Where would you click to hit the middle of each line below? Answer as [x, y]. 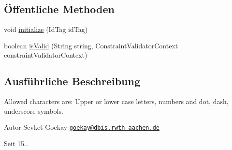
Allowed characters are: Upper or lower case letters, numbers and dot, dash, [116, 101]
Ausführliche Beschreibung [72, 81]
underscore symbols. [34, 111]
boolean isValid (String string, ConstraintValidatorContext [91, 45]
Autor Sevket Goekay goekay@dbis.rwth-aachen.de [82, 127]
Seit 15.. [16, 143]
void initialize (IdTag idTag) [46, 29]
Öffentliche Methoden [59, 9]
